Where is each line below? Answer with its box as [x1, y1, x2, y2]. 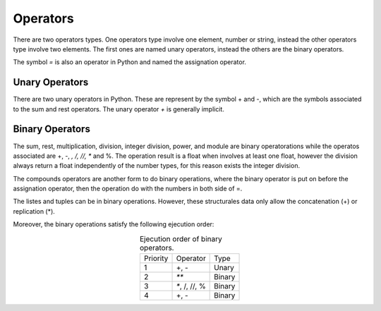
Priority [143, 254, 169, 264]
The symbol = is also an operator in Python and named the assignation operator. [13, 58, 247, 66]
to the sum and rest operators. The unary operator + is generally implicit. [13, 104, 225, 113]
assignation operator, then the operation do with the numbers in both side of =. [13, 184, 243, 193]
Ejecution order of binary [139, 233, 222, 243]
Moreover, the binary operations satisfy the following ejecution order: [13, 220, 214, 228]
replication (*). [13, 207, 56, 215]
